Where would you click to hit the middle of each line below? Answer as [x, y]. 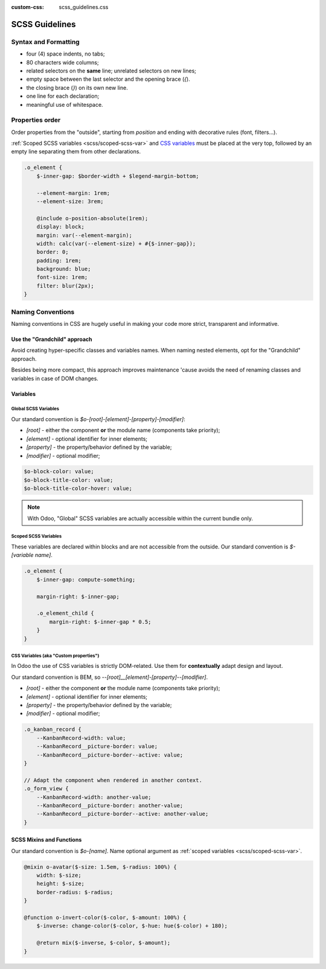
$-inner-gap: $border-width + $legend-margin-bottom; [118, 176]
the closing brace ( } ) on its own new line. [77, 87]
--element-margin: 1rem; [73, 193]
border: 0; [53, 252]
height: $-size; [60, 884]
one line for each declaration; [63, 96]
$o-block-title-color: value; [69, 480]
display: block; [60, 227]
